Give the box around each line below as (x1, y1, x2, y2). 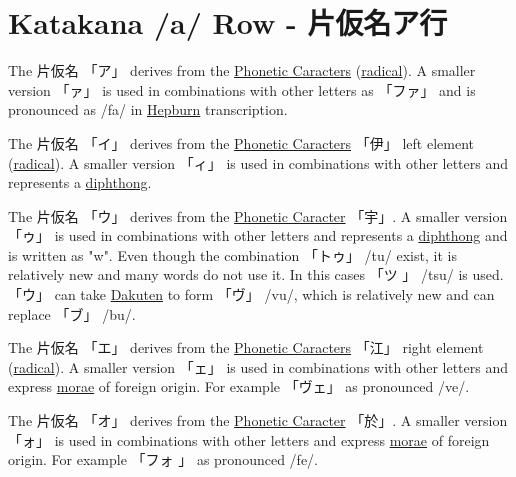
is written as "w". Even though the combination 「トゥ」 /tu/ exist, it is (8, 244, 457, 265)
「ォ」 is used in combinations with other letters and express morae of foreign (8, 429, 490, 450)
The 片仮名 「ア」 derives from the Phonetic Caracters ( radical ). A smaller (8, 60, 476, 81)
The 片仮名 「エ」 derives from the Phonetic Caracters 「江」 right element (8, 337, 484, 358)
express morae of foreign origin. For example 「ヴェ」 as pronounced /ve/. (8, 376, 470, 397)
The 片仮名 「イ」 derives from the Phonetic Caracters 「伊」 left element (8, 132, 474, 153)
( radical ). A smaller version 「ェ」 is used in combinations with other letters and (8, 356, 509, 377)
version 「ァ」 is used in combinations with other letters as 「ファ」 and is (8, 79, 476, 100)
